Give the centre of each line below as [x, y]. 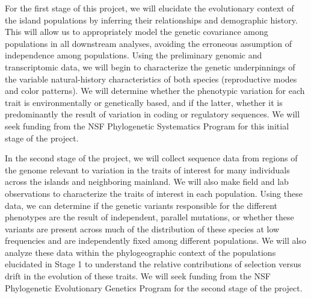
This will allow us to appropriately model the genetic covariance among [137, 32]
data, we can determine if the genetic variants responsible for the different [141, 205]
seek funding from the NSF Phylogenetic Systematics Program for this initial [147, 126]
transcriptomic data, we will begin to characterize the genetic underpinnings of [150, 67]
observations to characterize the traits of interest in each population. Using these [154, 193]
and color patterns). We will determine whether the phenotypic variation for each [155, 91]
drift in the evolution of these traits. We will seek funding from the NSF [138, 276]
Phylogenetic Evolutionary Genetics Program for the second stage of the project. [154, 287]
